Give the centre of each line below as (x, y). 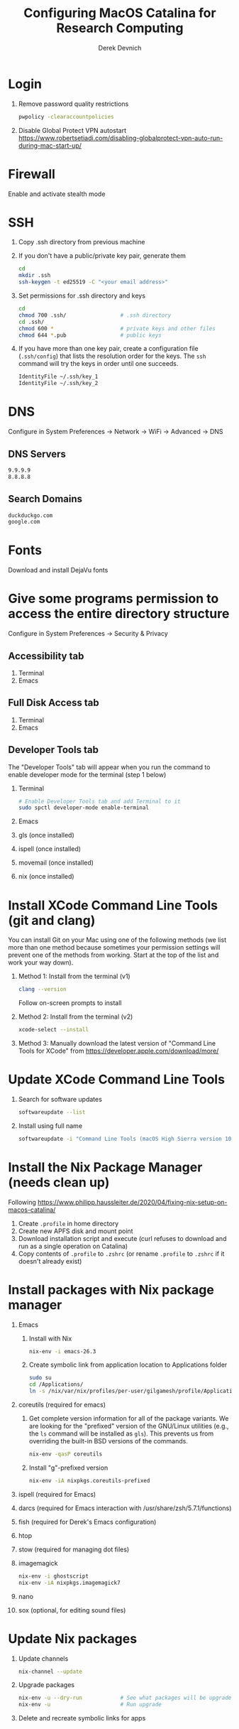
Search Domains (45, 499)
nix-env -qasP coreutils (66, 1454)
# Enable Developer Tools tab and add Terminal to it (99, 801)
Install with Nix (50, 1338)
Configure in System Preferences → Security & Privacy (88, 634)
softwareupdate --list (52, 1112)
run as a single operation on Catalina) (73, 1246)
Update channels (43, 1658)
